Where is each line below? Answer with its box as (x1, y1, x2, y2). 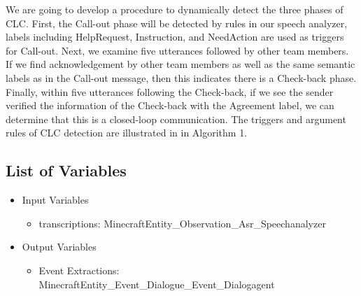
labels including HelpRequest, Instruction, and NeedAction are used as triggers (6, 29, 344, 44)
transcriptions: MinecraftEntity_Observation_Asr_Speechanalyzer (38, 216, 326, 230)
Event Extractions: (38, 262, 120, 277)
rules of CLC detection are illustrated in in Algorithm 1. (6, 125, 248, 140)
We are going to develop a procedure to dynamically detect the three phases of (6, 2, 344, 16)
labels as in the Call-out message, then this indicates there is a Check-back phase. (6, 70, 357, 85)
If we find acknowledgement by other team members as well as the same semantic (6, 57, 355, 71)
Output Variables (22, 239, 97, 254)
